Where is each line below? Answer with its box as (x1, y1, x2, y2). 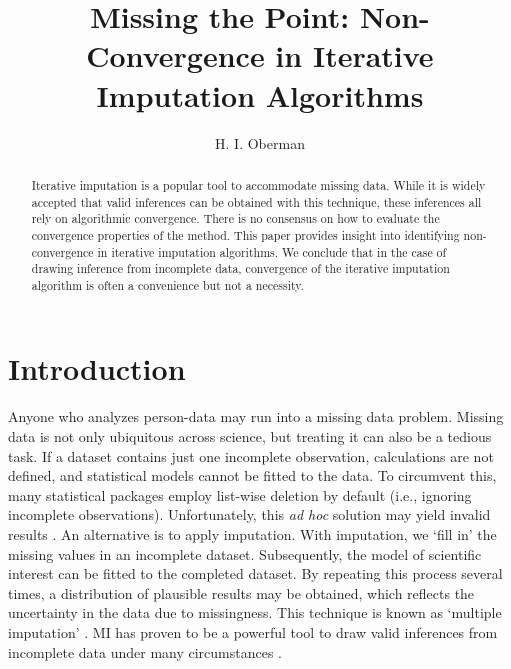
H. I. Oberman (215, 132, 305, 153)
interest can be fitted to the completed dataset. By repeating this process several (8, 563, 503, 584)
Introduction (8, 348, 186, 389)
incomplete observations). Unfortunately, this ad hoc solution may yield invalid (8, 504, 491, 525)
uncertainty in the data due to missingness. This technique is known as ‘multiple (8, 602, 502, 623)
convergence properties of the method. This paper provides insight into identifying (31, 226, 460, 243)
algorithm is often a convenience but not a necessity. (31, 276, 304, 293)
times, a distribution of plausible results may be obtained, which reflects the (8, 582, 475, 603)
